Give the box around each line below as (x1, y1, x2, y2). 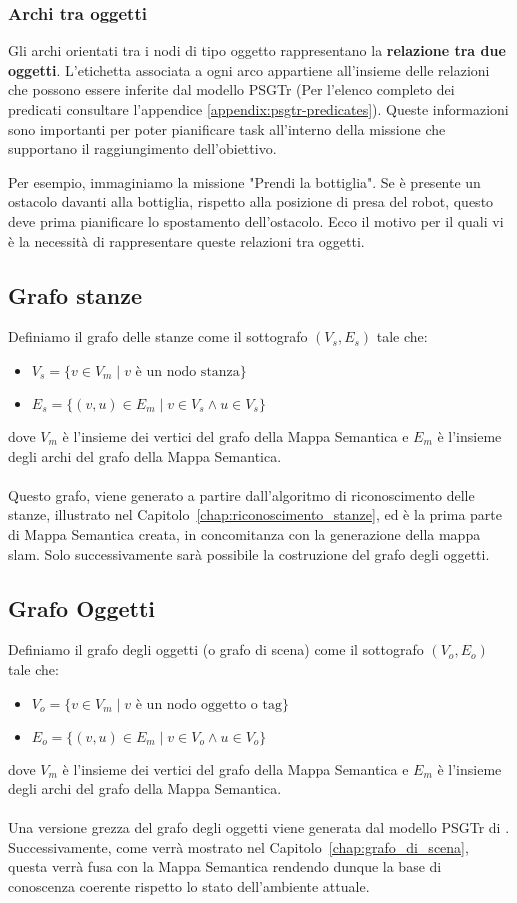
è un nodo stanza (135, 364, 240, 379)
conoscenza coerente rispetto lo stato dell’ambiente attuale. (8, 876, 370, 897)
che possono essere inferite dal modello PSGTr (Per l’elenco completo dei (8, 79, 455, 100)
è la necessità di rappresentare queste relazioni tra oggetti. (8, 230, 365, 251)
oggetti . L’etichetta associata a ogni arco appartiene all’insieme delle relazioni (8, 59, 490, 80)
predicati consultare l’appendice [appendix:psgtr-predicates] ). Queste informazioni (8, 99, 509, 119)
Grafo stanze (8, 279, 143, 310)
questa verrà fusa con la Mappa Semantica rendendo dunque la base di (8, 856, 442, 877)
